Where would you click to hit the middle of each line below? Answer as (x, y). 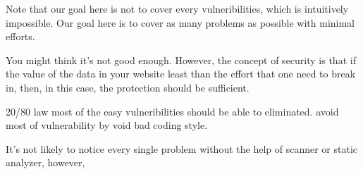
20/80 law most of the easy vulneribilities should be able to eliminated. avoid (172, 111)
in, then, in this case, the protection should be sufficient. (128, 87)
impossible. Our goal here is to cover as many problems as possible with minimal (180, 22)
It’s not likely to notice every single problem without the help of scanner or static (181, 148)
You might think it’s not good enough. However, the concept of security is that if (181, 60)
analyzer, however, (45, 162)
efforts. (20, 36)
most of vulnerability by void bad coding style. (107, 125)
